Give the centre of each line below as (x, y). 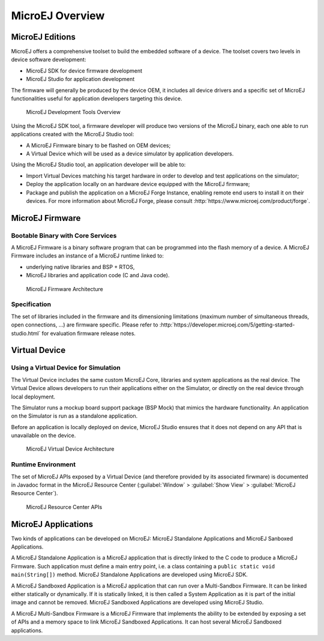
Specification (31, 304)
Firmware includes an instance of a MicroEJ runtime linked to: (88, 256)
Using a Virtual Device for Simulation (66, 368)
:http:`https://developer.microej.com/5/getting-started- (227, 325)
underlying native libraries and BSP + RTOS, (80, 266)
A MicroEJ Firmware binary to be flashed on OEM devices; (98, 145)
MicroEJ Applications (52, 524)
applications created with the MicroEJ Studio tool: (73, 134)
